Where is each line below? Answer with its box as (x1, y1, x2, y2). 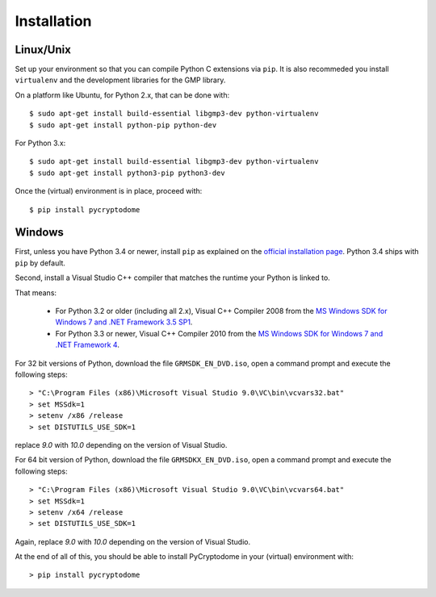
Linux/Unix (15, 43, 72, 56)
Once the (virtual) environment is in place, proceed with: (15, 186, 203, 196)
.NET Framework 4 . (55, 340, 120, 350)
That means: (15, 287, 57, 298)
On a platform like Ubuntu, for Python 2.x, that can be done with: (15, 90, 230, 100)
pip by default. (15, 258, 66, 268)
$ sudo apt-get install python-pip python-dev (29, 120, 217, 129)
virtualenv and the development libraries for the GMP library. (15, 75, 226, 85)
